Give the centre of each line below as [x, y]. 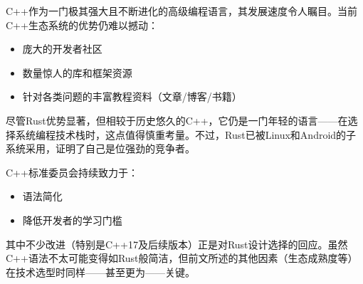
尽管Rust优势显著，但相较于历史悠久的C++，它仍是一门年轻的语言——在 [177, 120]
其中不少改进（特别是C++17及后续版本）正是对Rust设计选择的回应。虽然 [177, 244]
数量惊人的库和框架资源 [77, 72]
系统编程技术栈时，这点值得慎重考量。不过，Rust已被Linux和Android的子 [186, 134]
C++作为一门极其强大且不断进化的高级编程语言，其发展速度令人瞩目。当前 [181, 11]
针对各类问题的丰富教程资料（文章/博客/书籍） [132, 96]
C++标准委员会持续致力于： [72, 172]
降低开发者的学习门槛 [72, 220]
